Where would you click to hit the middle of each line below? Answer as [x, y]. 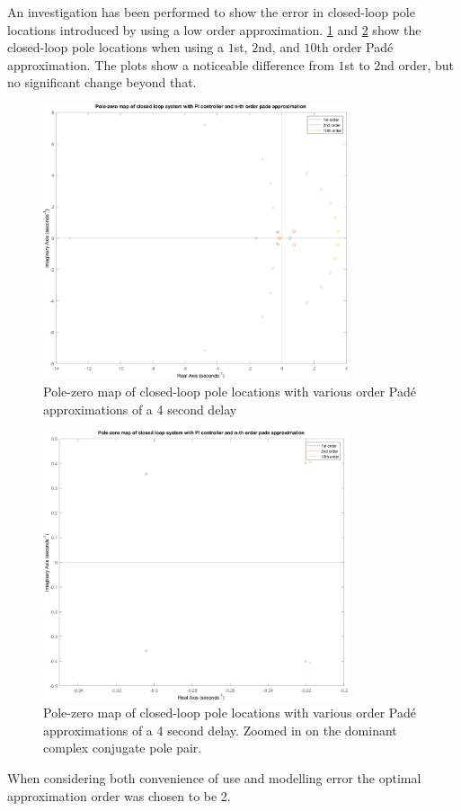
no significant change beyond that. [102, 82]
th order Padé [355, 47]
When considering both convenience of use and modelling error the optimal [214, 777]
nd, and [279, 47]
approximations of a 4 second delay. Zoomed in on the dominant [220, 730]
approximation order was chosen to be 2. [119, 795]
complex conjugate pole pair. [123, 748]
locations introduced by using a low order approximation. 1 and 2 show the [214, 29]
